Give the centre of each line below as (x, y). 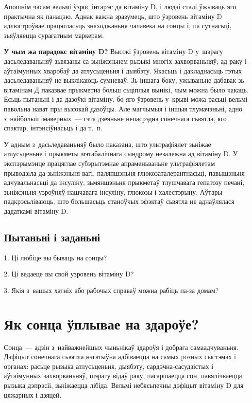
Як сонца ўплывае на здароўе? (101, 323)
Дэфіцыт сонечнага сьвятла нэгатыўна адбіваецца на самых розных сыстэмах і (120, 357)
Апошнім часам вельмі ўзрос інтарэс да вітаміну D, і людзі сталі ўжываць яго (120, 6)
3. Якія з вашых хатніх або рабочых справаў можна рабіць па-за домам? (111, 290)
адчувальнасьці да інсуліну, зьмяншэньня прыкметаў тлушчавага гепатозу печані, (124, 182)
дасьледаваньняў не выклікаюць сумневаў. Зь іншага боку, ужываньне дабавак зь (124, 80)
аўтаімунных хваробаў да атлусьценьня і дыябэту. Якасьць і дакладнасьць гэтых (123, 70)
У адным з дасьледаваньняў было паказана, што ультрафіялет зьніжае (108, 144)
